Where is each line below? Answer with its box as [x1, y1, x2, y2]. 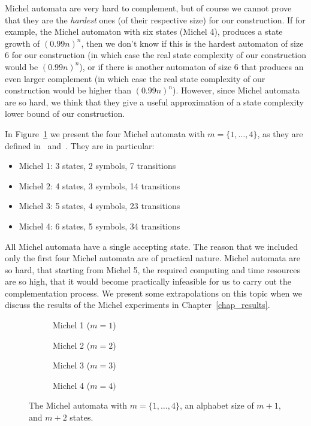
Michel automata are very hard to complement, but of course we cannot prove [5, 2, 292, 14]
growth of [5, 37, 40, 49]
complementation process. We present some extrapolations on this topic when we [5, 286, 302, 299]
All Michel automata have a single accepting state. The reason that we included [5, 240, 298, 252]
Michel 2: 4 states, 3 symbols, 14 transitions [19, 179, 180, 192]
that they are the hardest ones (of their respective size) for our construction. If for [5, 13, 306, 26]
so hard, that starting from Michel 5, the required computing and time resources [5, 263, 300, 276]
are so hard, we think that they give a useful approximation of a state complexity [5, 95, 304, 108]
